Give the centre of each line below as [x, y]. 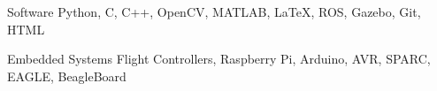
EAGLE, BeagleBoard [67, 76]
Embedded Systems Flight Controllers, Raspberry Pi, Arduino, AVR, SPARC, [219, 59]
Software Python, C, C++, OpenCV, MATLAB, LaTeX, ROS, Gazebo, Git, [214, 11]
